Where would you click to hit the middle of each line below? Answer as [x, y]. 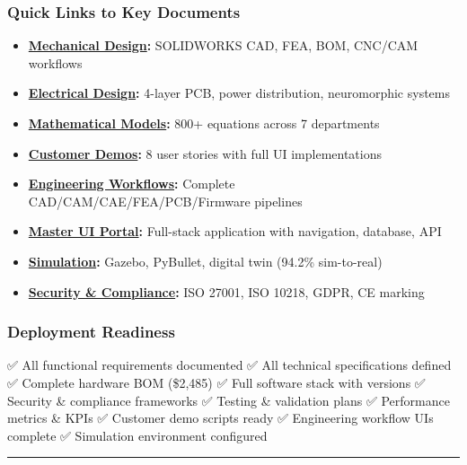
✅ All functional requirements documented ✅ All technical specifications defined [229, 365]
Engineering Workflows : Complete [132, 184]
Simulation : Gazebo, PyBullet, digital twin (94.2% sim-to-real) [205, 261]
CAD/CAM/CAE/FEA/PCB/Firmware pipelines [165, 201]
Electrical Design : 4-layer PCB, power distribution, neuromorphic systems [239, 93]
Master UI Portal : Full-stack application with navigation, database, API [235, 231]
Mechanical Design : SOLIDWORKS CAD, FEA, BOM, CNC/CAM [223, 45]
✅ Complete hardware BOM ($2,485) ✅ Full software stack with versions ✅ [216, 382]
